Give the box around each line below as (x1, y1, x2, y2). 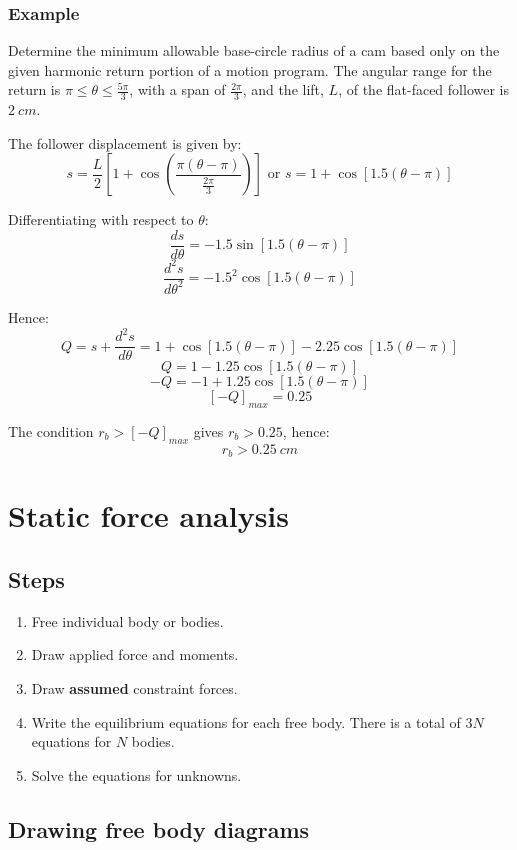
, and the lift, (242, 79, 324, 100)
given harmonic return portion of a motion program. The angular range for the (8, 59, 492, 80)
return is (8, 79, 61, 100)
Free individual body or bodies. (31, 610, 224, 631)
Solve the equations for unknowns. (31, 764, 242, 785)
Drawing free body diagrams (8, 813, 310, 844)
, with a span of (129, 79, 226, 100)
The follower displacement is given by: (8, 132, 242, 153)
